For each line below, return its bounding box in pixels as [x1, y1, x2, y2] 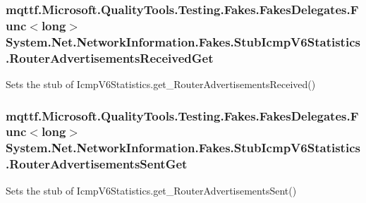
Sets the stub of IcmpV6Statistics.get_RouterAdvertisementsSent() [6, 183, 297, 197]
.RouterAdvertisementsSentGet [6, 155, 188, 173]
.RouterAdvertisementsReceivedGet [6, 49, 214, 66]
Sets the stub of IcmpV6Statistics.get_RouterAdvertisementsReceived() [6, 76, 316, 91]
